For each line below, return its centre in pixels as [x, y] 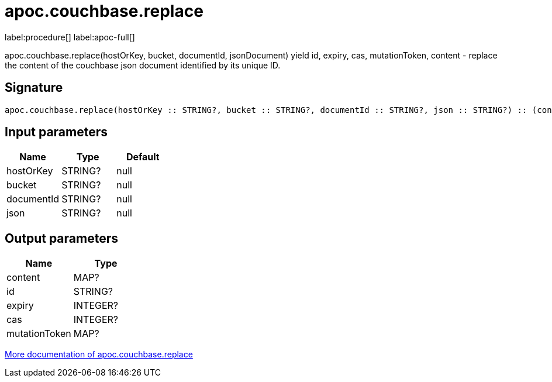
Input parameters [56, 132]
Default [143, 157]
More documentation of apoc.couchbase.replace [99, 355]
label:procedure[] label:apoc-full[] [70, 37]
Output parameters [61, 238]
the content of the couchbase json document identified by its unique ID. [143, 65]
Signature [34, 88]
